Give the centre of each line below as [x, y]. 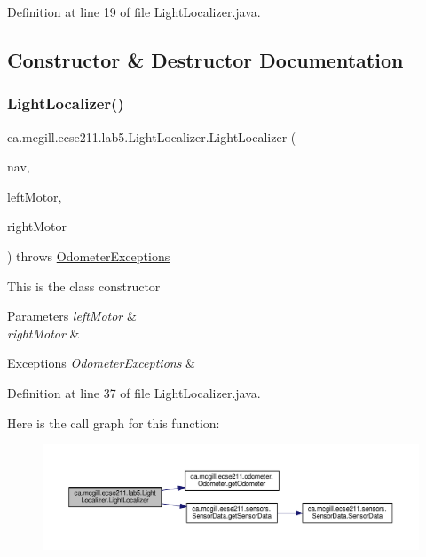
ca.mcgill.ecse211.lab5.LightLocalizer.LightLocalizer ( [152, 136]
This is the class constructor [84, 286]
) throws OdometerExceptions [89, 255]
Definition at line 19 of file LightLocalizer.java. [134, 12]
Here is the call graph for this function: [114, 422]
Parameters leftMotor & [72, 316]
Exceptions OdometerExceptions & [101, 363]
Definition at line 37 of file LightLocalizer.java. [134, 392]
